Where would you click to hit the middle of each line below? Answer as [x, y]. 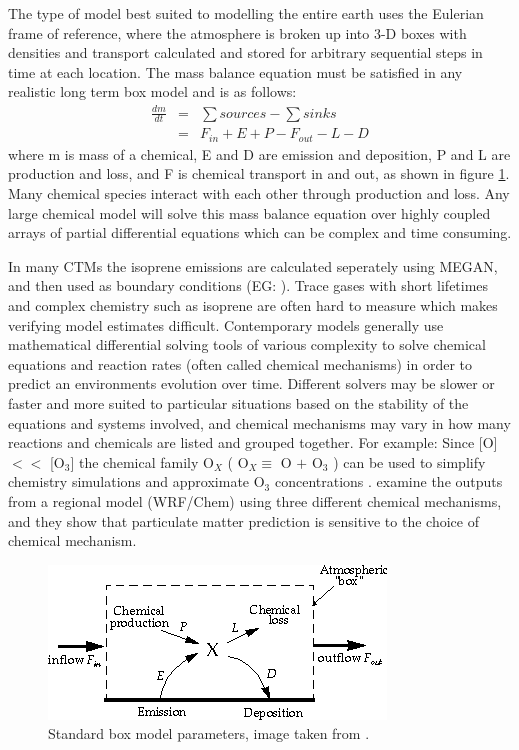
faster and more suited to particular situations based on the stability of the [238, 402]
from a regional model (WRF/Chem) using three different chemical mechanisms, [255, 500]
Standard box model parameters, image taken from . [209, 733]
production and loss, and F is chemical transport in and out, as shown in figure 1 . [259, 173]
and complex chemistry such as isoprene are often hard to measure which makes [253, 304]
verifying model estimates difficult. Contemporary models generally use [226, 324]
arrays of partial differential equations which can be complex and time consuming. [260, 232]
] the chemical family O [142, 461]
